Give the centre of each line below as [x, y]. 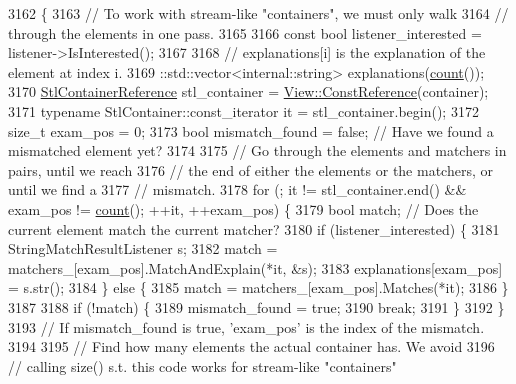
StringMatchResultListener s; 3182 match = [143, 248]
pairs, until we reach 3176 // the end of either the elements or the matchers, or [250, 169]
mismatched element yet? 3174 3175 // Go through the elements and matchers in [257, 150]
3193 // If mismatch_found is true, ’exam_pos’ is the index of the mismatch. [246, 326]
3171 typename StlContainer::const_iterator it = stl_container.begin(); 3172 [243, 110]
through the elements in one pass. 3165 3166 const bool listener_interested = [245, 32]
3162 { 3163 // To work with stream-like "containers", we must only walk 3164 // [258, 13]
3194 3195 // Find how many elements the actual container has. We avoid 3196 [251, 346]
